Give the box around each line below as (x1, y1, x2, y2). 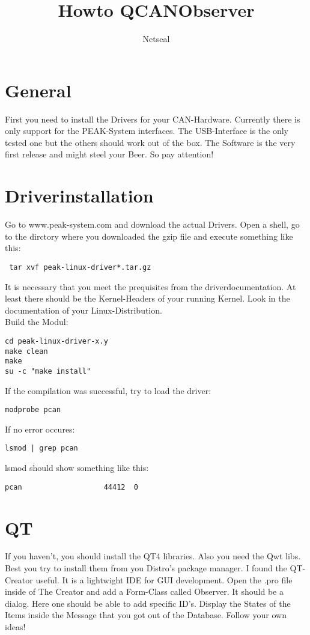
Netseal (142, 32, 170, 45)
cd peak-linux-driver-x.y (5, 336, 108, 345)
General (5, 77, 71, 102)
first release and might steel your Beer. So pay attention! (5, 148, 214, 160)
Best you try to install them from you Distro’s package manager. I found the (5, 562, 287, 574)
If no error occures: (5, 422, 75, 435)
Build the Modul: (5, 315, 68, 328)
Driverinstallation (5, 183, 154, 208)
